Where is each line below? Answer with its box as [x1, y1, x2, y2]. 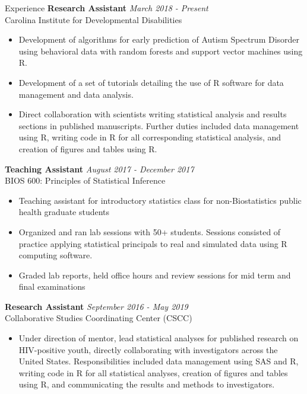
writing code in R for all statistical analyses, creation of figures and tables [18, 366, 288, 379]
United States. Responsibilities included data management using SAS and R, [18, 355, 299, 367]
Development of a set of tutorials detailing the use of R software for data [18, 76, 284, 88]
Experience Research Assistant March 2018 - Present [5, 2, 208, 14]
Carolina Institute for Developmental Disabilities [5, 13, 182, 25]
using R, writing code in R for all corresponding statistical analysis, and [18, 131, 281, 143]
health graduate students [18, 206, 110, 218]
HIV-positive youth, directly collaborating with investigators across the [18, 343, 278, 355]
